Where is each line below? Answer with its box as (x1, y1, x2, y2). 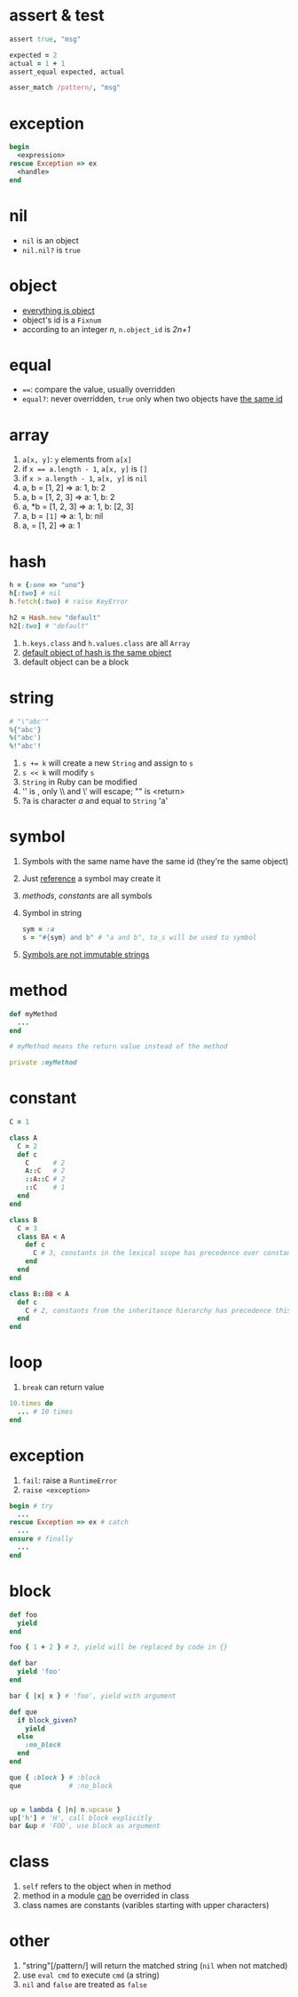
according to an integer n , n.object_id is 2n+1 (21, 323, 191, 334)
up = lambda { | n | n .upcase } (9, 1805, 122, 1814)
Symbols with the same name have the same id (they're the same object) (21, 856, 289, 867)
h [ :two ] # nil (9, 589, 62, 598)
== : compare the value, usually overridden (21, 384, 176, 395)
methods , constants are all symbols (21, 890, 153, 902)
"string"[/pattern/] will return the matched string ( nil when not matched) (21, 1961, 288, 1971)
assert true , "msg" (9, 35, 82, 44)
